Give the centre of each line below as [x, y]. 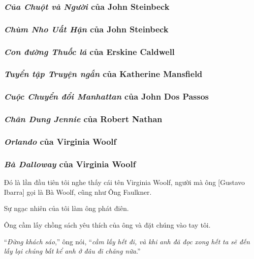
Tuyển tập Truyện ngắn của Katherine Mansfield [103, 74]
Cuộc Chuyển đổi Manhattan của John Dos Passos [107, 96]
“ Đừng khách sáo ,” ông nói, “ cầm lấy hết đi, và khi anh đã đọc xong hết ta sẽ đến [127, 241]
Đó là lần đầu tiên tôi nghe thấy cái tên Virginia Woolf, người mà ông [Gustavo [125, 182]
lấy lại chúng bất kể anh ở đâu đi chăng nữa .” [72, 251]
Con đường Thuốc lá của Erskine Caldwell [89, 51]
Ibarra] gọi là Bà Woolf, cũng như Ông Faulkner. [78, 192]
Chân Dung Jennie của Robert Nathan [83, 119]
